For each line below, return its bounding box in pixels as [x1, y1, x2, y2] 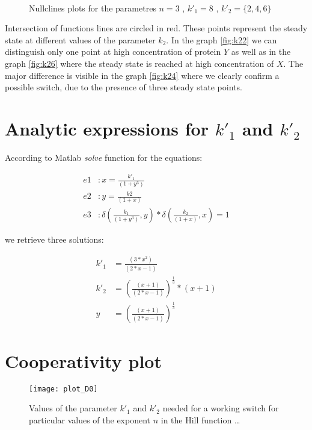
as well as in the [231, 45, 291, 58]
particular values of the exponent [29, 413, 151, 426]
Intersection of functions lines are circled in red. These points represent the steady [5, 22, 308, 34]
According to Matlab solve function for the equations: [5, 151, 203, 163]
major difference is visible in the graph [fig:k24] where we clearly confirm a [5, 69, 280, 81]
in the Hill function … [161, 413, 240, 426]
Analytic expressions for [5, 116, 209, 140]
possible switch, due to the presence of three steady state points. [5, 81, 242, 93]
